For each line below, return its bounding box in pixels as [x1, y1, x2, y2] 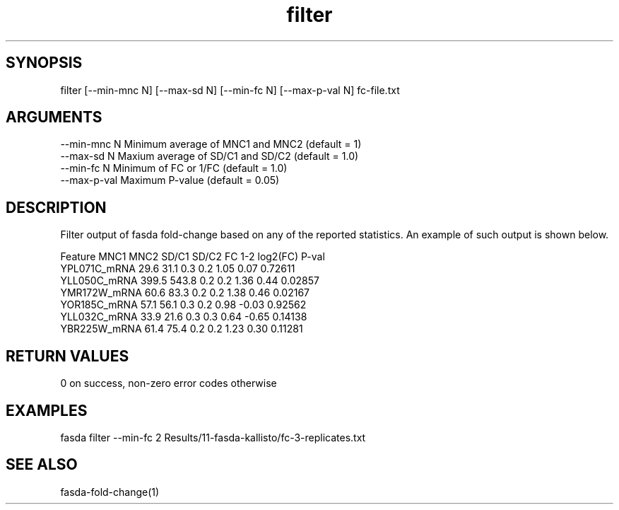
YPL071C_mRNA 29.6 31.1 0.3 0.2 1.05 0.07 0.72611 [60, 262, 295, 275]
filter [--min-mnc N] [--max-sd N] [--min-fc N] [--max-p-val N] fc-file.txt [60, 83, 400, 96]
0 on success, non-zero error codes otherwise [60, 377, 277, 390]
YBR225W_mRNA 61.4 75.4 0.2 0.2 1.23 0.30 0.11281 [60, 323, 303, 335]
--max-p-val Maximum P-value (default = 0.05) [60, 174, 280, 187]
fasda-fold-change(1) [60, 485, 160, 498]
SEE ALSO [6, 456, 78, 474]
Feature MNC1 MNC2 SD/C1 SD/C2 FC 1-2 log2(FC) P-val [60, 250, 325, 263]
